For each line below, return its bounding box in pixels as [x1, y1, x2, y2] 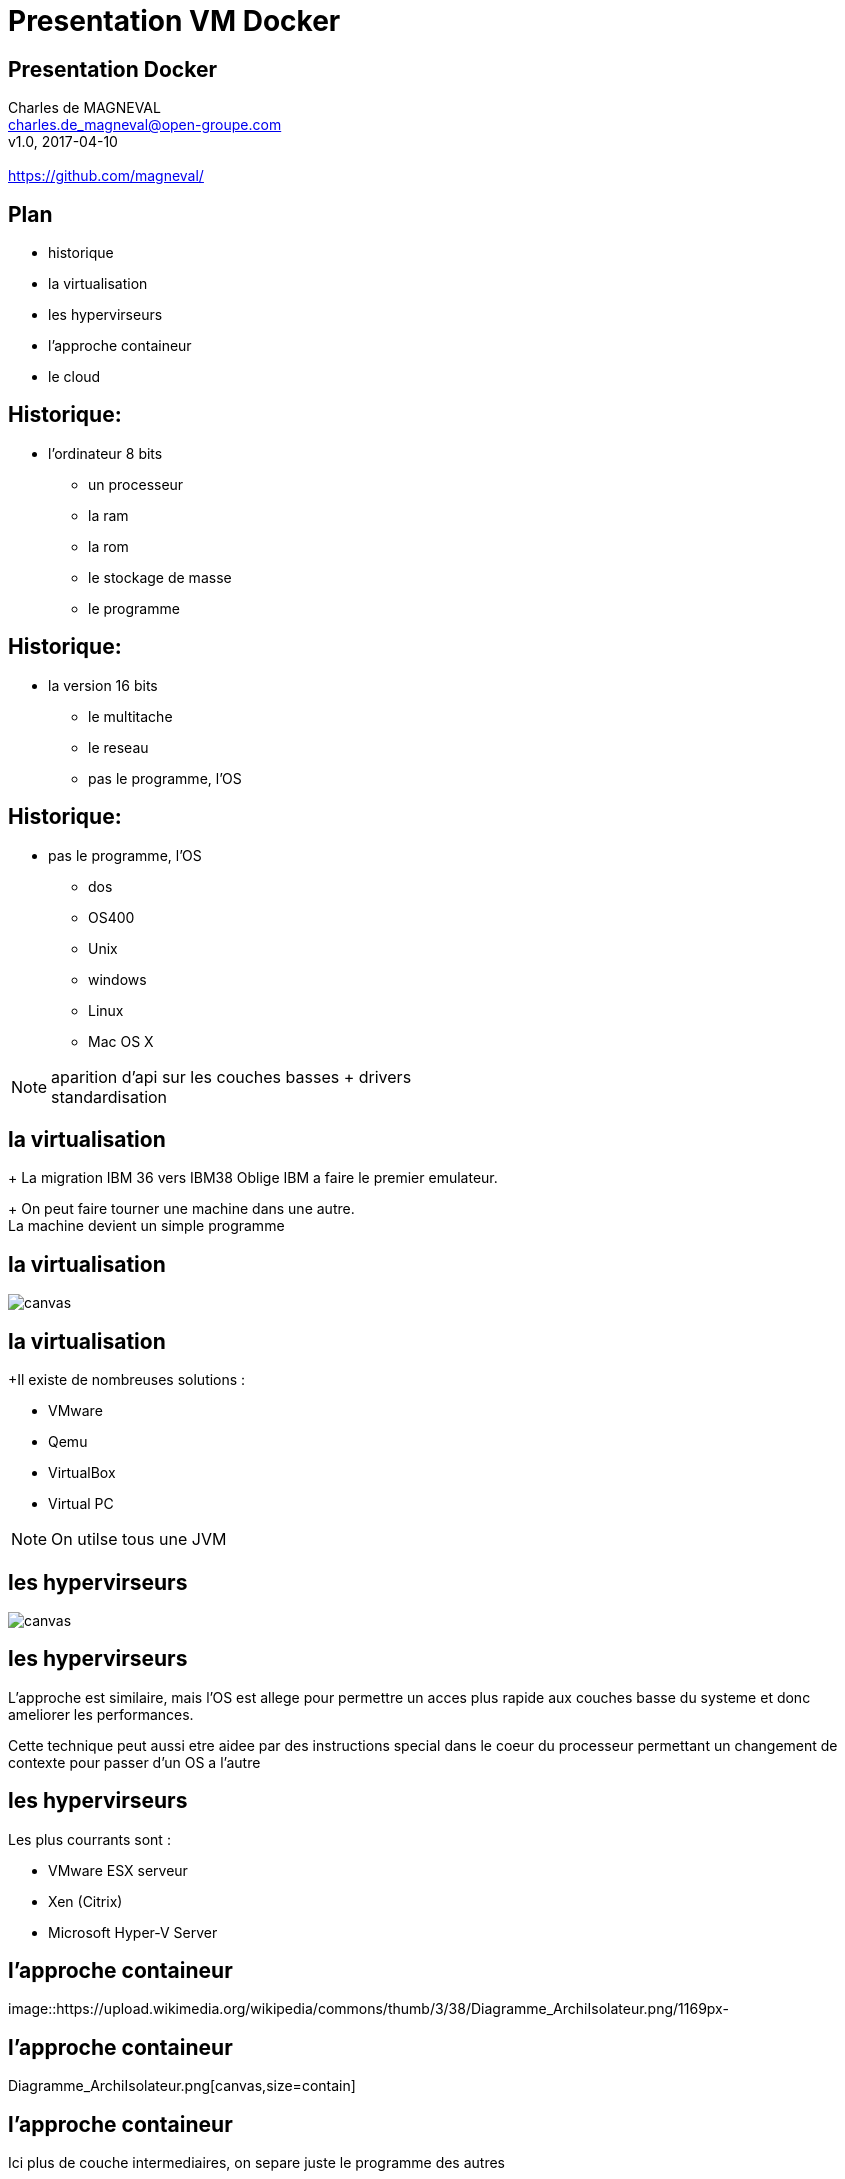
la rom [88, 537, 129, 555]
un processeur [88, 475, 184, 493]
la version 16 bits [48, 676, 158, 694]
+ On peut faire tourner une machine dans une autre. [8, 1200, 355, 1218]
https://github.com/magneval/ [8, 167, 204, 185]
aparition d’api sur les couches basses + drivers [51, 1066, 412, 1087]
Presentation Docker [8, 56, 217, 82]
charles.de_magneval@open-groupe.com [8, 116, 282, 134]
